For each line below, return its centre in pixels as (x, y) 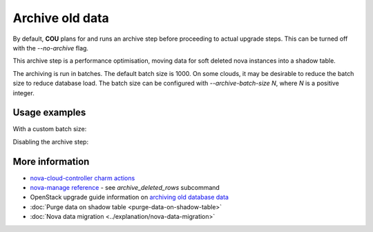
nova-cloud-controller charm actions (83, 178)
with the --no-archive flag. (51, 48)
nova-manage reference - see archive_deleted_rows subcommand (125, 188)
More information (51, 161)
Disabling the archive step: (51, 142)
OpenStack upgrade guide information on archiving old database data (130, 197)
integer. (23, 93)
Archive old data (61, 18)
